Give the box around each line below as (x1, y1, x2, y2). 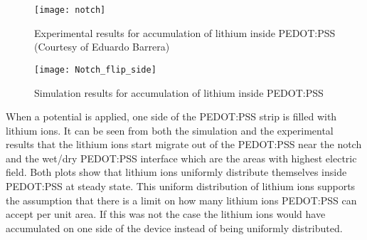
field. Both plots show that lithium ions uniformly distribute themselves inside (6, 165, 347, 179)
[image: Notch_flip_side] (34, 64, 156, 75)
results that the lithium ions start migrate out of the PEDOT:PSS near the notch (6, 137, 362, 152)
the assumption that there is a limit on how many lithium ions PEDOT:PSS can (6, 192, 357, 207)
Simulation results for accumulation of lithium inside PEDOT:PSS (34, 85, 324, 100)
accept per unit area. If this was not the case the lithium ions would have (6, 207, 326, 221)
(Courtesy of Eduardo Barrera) (34, 39, 170, 54)
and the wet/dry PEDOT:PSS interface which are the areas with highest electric (6, 150, 357, 165)
